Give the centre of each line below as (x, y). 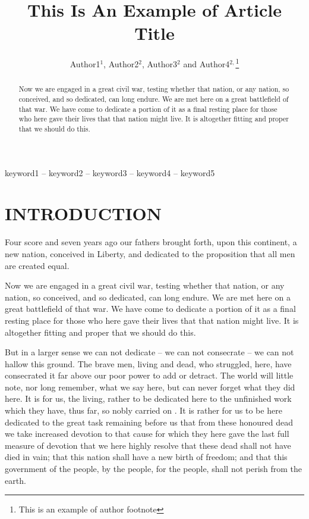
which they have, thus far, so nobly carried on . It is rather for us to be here (144, 410)
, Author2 (121, 63)
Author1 (85, 63)
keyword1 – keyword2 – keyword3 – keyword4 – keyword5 (110, 172)
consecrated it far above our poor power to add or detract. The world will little (149, 375)
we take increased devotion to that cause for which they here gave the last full (147, 434)
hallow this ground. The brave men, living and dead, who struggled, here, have (148, 363)
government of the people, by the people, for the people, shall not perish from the (154, 469)
